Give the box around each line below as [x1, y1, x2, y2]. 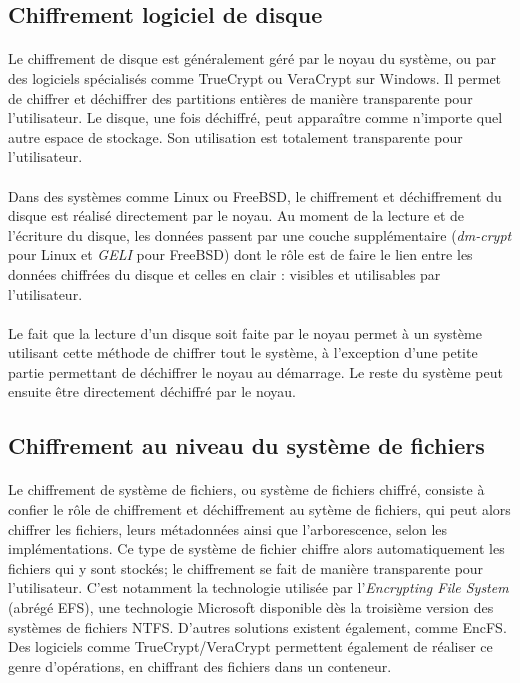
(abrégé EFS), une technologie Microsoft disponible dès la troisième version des [8, 597, 494, 617]
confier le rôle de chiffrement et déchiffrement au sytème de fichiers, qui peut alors [8, 499, 511, 520]
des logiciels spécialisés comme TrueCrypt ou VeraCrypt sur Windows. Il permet [8, 67, 502, 88]
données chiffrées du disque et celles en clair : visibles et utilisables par [8, 263, 441, 284]
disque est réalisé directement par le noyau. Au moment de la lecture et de [8, 205, 465, 226]
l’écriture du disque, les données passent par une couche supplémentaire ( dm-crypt [8, 224, 512, 245]
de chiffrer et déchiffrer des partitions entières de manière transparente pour [8, 87, 473, 108]
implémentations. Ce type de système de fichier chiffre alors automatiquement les [8, 538, 505, 559]
